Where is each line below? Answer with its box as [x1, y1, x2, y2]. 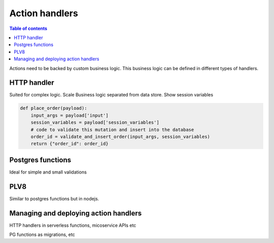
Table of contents [9, 25, 48, 31]
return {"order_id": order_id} [30, 141, 109, 147]
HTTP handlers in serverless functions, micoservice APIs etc [9, 222, 136, 228]
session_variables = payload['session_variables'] [30, 120, 159, 125]
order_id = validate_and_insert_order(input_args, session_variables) [30, 133, 211, 140]
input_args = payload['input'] [30, 112, 109, 118]
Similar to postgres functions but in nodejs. [9, 195, 99, 201]
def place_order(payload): [20, 106, 87, 111]
